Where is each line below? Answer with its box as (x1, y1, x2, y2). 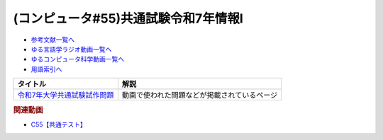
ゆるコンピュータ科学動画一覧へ (30, 55, 124, 64)
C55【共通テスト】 (30, 120, 87, 129)
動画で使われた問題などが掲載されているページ (121, 91, 278, 100)
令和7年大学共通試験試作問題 (17, 91, 114, 100)
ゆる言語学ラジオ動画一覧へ (30, 45, 112, 53)
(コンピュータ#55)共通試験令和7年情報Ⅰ (13, 11, 244, 26)
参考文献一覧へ (30, 35, 74, 44)
